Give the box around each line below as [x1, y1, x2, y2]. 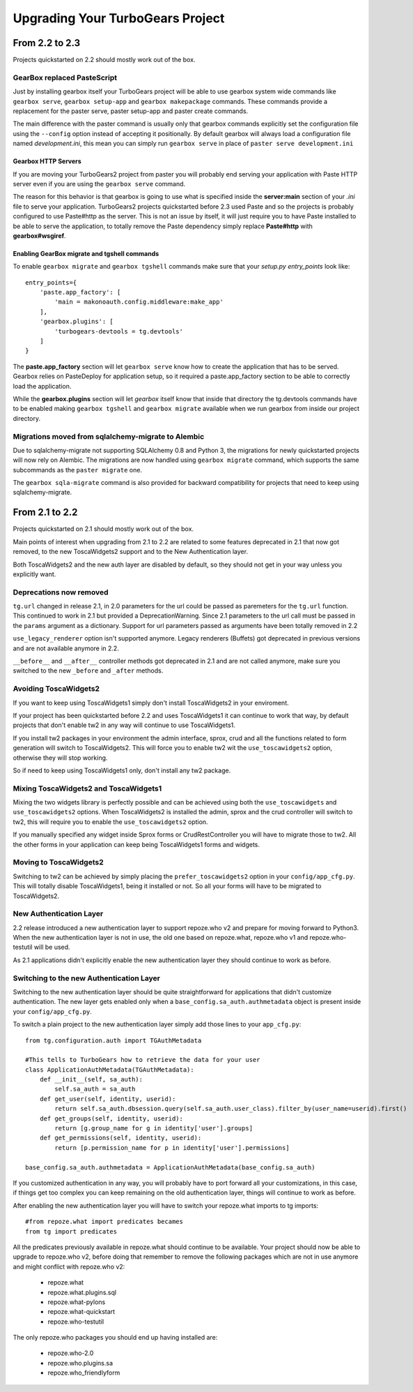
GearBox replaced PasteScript [13, 73, 118, 82]
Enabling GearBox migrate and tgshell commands [13, 249, 159, 257]
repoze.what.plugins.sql [47, 1288, 117, 1296]
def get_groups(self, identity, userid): [39, 1114, 184, 1123]
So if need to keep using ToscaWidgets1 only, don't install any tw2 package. [13, 766, 231, 774]
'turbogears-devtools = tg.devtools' [54, 327, 184, 335]
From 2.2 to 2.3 [13, 37, 81, 49]
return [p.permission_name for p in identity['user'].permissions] [54, 1144, 290, 1151]
